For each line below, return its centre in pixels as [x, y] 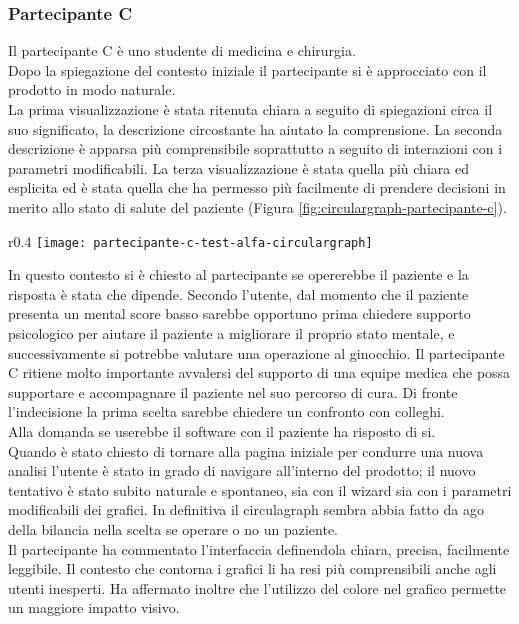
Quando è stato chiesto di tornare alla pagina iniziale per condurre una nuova [246, 450]
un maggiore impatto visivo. [94, 607]
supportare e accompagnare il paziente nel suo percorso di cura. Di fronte [233, 391]
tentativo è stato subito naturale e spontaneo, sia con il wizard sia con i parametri [260, 489]
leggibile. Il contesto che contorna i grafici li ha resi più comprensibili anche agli [252, 568]
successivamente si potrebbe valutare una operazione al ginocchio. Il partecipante [256, 352]
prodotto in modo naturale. [92, 89]
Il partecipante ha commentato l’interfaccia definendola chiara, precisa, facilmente [259, 548]
